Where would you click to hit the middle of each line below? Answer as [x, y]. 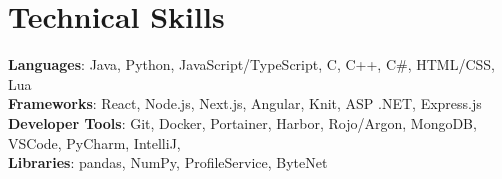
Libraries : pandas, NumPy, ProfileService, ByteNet [168, 162]
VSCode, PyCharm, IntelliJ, [94, 142]
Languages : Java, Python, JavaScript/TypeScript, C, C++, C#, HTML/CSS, [251, 64]
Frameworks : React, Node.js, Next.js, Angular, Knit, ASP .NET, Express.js [245, 103]
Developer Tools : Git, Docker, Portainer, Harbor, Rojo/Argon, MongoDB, [242, 122]
